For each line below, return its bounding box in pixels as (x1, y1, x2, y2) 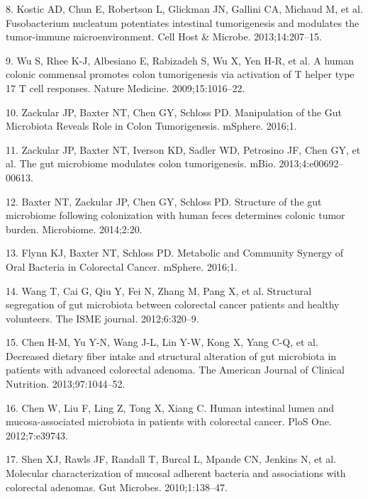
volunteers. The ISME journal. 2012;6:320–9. (6, 310, 199, 325)
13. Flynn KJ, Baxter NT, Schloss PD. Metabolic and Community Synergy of (6, 245, 344, 260)
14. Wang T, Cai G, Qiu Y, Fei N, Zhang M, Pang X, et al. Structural (6, 283, 312, 298)
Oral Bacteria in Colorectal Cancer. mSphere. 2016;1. (6, 259, 238, 274)
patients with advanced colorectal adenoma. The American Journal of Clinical (6, 362, 345, 377)
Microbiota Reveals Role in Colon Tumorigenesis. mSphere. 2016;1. (6, 118, 297, 133)
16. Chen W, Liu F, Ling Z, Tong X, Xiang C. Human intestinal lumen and (6, 400, 335, 415)
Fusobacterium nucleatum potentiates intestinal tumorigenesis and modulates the (6, 15, 359, 30)
